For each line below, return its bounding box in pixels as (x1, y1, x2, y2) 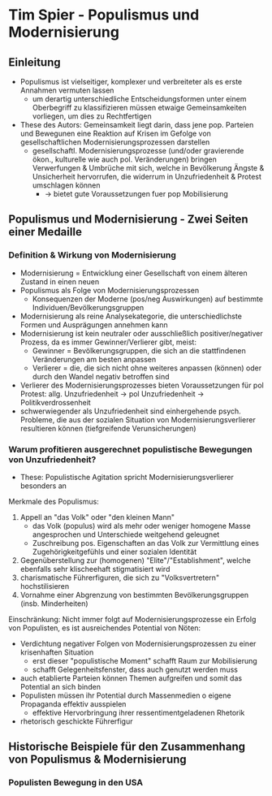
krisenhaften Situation (19, 647, 94, 657)
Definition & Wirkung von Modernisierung (8, 249, 177, 261)
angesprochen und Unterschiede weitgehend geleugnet (32, 530, 220, 539)
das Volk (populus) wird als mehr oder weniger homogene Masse (32, 521, 251, 530)
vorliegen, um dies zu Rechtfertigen (32, 111, 152, 121)
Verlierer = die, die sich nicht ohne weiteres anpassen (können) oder (32, 363, 262, 373)
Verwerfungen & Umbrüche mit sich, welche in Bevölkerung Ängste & (32, 163, 265, 172)
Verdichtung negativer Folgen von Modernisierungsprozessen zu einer (19, 638, 257, 648)
